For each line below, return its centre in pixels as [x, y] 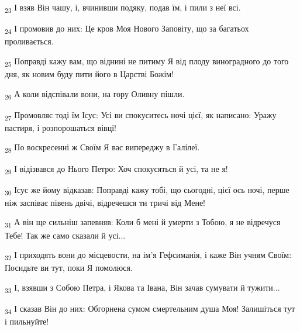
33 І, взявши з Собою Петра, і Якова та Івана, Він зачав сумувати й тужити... [142, 288]
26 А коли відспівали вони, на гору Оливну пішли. [95, 94]
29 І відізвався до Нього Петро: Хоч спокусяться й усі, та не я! [116, 169]
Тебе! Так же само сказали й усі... [65, 235]
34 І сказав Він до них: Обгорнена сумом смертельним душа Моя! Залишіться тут [150, 309]
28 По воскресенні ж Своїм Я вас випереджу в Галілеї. [102, 148]
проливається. [29, 41]
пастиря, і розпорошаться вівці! [61, 127]
